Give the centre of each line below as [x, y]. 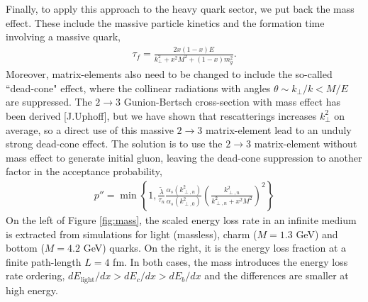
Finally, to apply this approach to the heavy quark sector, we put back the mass [180, 9]
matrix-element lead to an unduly [278, 129]
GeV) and [317, 234]
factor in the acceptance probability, [84, 171]
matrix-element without [306, 144]
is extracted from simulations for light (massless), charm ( [132, 234]
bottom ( [25, 248]
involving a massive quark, [63, 37]
